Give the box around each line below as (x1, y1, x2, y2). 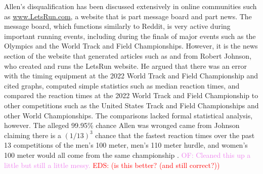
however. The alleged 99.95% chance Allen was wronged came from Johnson (4, 120, 240, 130)
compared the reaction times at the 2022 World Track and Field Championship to (4, 90, 258, 101)
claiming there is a (4, 129, 61, 140)
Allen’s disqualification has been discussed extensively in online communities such (4, 1, 257, 11)
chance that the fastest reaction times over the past (95, 129, 255, 140)
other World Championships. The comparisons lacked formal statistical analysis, (4, 110, 253, 120)
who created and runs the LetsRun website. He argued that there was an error (4, 60, 247, 71)
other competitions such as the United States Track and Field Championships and (4, 100, 259, 110)
